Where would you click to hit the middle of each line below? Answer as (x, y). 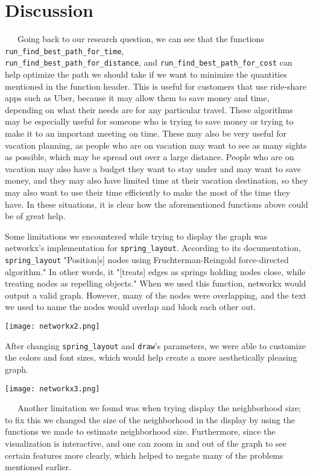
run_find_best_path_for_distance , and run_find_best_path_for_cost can (149, 62)
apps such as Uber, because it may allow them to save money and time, (137, 98)
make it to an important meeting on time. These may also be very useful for (146, 133)
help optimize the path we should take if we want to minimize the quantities (146, 74)
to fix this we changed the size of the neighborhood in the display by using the (150, 419)
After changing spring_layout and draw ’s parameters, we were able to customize (155, 345)
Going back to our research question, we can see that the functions (141, 39)
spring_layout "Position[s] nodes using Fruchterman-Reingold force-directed (147, 259)
